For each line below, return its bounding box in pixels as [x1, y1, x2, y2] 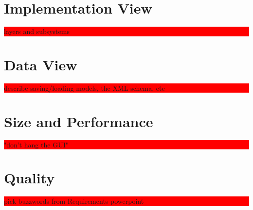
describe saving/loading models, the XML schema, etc [4, 82, 165, 93]
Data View [4, 54, 77, 74]
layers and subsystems [4, 26, 70, 36]
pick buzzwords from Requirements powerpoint [4, 196, 144, 206]
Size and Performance [4, 111, 153, 131]
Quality [4, 168, 55, 188]
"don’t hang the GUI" [4, 139, 68, 149]
